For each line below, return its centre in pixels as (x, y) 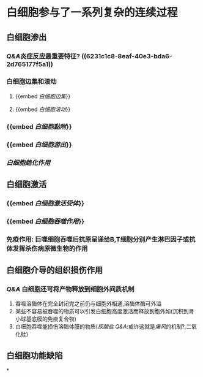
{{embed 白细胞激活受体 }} (46, 203)
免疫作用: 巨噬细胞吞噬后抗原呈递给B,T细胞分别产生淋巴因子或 (98, 239)
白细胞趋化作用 (28, 162)
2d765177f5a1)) (30, 64)
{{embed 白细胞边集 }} (43, 96)
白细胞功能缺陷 (35, 355)
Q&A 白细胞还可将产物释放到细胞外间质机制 (70, 289)
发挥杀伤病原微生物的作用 (50, 248)
